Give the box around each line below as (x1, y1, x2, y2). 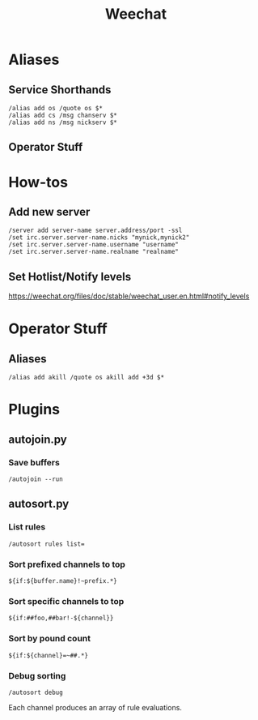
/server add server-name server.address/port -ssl (8, 226, 183, 235)
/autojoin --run (8, 475, 63, 483)
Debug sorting (8, 670, 66, 681)
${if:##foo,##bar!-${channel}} (8, 614, 114, 623)
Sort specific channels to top (8, 595, 125, 606)
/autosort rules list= (8, 540, 85, 548)
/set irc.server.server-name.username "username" (8, 241, 180, 249)
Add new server (8, 204, 91, 219)
